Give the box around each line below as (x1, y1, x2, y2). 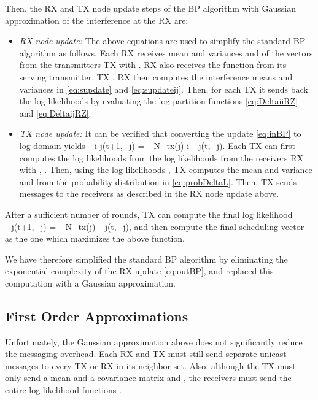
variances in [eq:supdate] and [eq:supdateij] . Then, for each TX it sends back (19, 82, 308, 95)
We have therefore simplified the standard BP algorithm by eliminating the (5, 252, 288, 265)
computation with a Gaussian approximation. (5, 276, 176, 289)
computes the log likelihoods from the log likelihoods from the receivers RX (19, 151, 304, 164)
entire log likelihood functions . (5, 383, 122, 396)
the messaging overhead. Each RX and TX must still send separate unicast (5, 347, 287, 360)
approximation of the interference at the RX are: (5, 13, 188, 26)
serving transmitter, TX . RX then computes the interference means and (19, 70, 293, 83)
